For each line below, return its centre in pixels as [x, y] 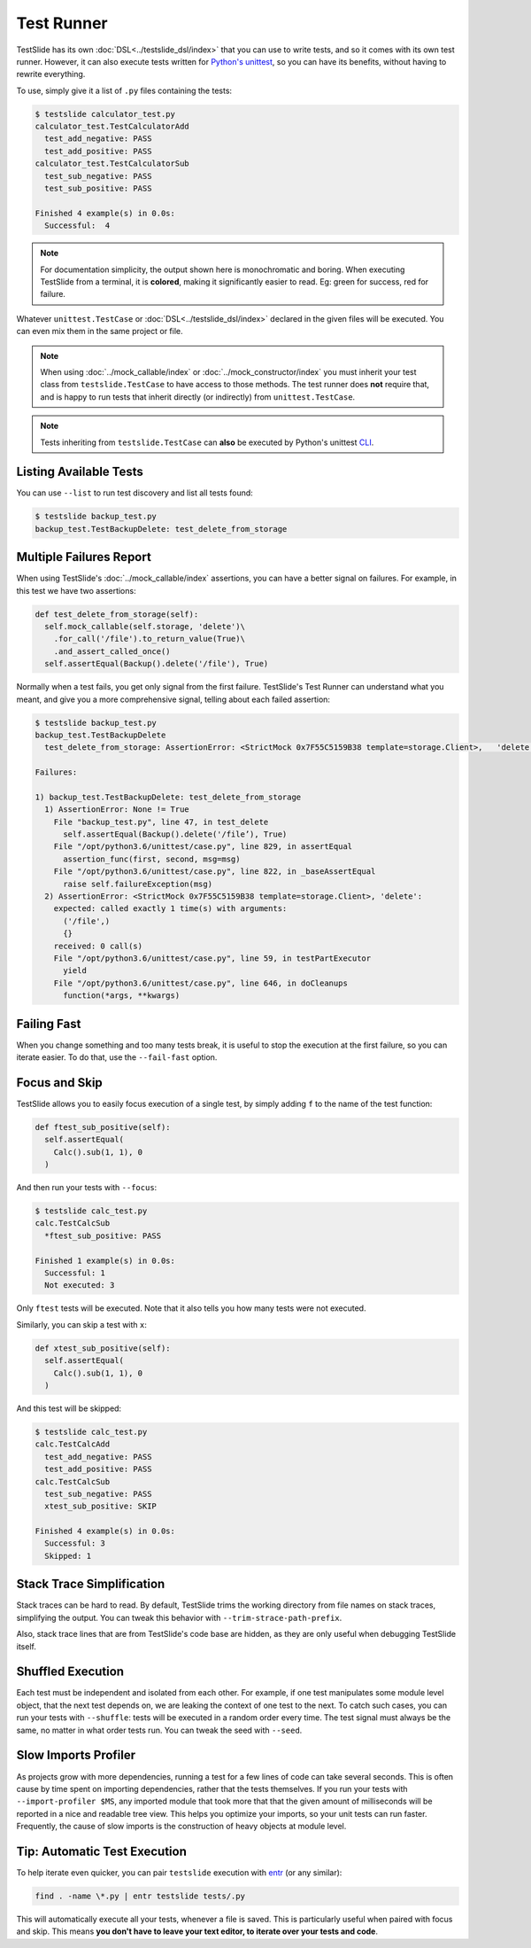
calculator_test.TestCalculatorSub [112, 164]
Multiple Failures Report [84, 557]
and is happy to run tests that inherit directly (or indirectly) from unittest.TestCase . [198, 397]
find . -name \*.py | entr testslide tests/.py [140, 1896]
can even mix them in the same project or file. [100, 331]
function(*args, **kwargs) [122, 996]
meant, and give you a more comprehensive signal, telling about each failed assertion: [173, 699]
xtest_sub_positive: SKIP [100, 1506]
